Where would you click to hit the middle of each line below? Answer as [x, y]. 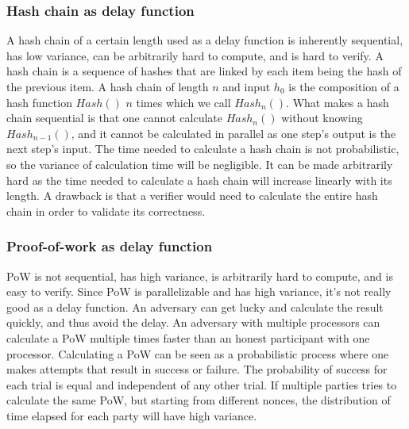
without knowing [322, 118]
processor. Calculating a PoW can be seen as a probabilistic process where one [198, 353]
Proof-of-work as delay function [110, 246]
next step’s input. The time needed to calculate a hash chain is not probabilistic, [203, 149]
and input [247, 86]
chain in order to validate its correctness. [106, 211]
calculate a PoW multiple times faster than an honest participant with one [188, 337]
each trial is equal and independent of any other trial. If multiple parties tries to [202, 384]
